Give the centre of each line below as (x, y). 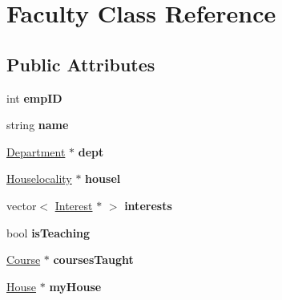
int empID (34, 97)
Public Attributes (81, 64)
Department (36, 151)
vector (22, 205)
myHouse (75, 286)
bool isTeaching (48, 232)
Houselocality (39, 178)
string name (38, 125)
